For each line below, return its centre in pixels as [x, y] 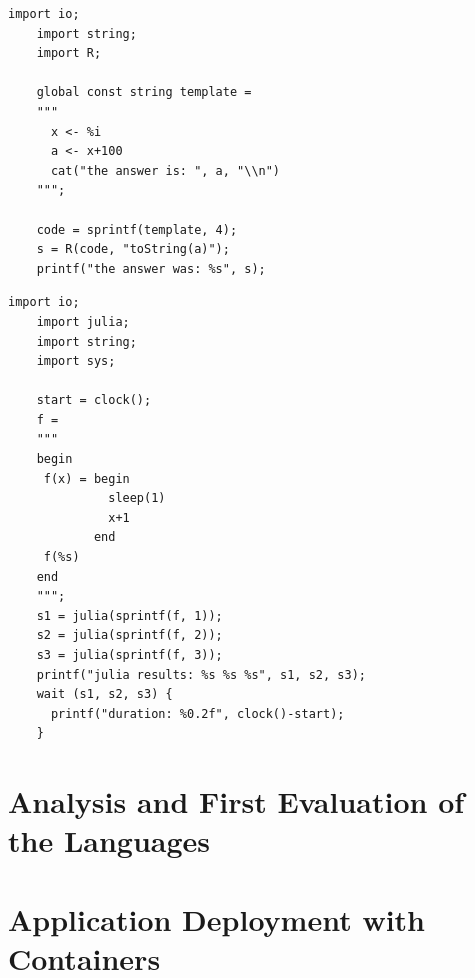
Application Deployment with [217, 918]
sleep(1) [137, 498]
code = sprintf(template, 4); [137, 229]
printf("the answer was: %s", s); [151, 268]
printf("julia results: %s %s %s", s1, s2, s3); [201, 674]
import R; [69, 53]
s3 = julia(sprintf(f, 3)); [129, 655]
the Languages [109, 840]
